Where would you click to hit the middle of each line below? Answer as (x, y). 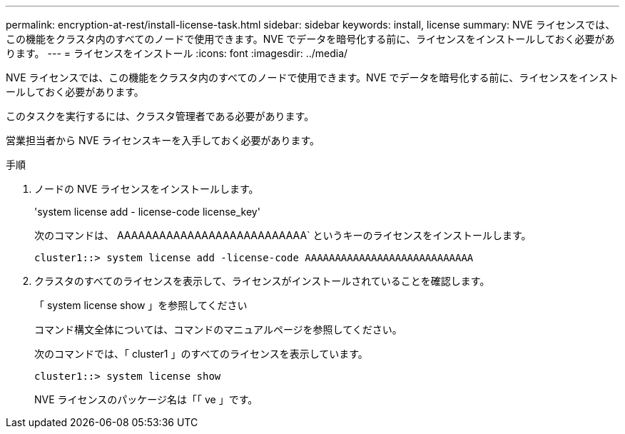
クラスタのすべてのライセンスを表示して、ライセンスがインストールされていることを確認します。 (262, 281)
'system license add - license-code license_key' (147, 212)
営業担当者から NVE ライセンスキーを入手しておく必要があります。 (163, 140)
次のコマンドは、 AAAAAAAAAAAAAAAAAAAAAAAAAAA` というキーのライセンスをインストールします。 (283, 235)
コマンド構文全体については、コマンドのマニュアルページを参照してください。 (218, 329)
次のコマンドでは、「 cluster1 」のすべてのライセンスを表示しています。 (201, 354)
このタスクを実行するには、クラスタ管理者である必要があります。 (160, 116)
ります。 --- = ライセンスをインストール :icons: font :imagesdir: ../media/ (177, 53)
